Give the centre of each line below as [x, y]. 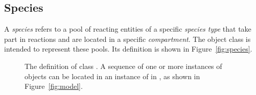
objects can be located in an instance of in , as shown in [112, 76]
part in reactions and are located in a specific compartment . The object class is [127, 39]
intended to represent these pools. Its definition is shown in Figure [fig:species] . [128, 49]
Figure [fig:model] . [54, 86]
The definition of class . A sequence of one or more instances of [123, 66]
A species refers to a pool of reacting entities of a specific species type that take [128, 29]
